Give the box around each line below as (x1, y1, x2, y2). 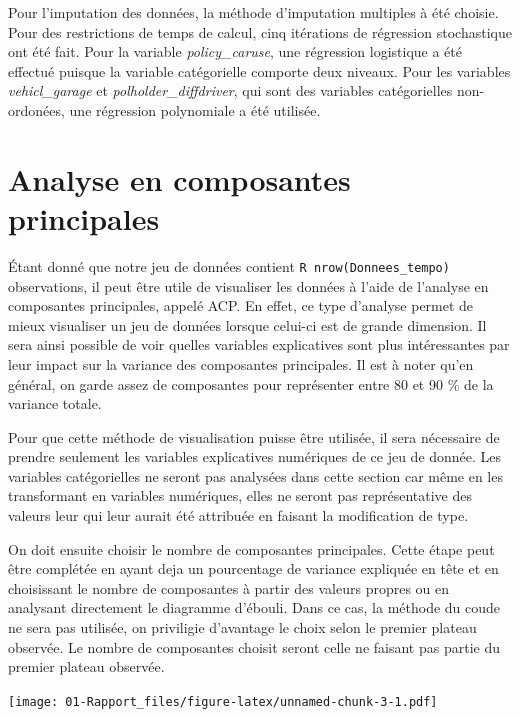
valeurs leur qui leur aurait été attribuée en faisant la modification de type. (8, 505, 469, 526)
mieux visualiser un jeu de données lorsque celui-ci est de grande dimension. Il (8, 314, 487, 335)
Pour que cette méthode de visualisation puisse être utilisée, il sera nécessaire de (8, 426, 500, 447)
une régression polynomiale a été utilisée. (69, 99, 321, 120)
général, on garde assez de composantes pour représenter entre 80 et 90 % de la (8, 373, 494, 394)
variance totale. (8, 393, 102, 414)
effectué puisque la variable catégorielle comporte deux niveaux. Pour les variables (8, 60, 511, 81)
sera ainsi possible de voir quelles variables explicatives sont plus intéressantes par (8, 334, 510, 355)
